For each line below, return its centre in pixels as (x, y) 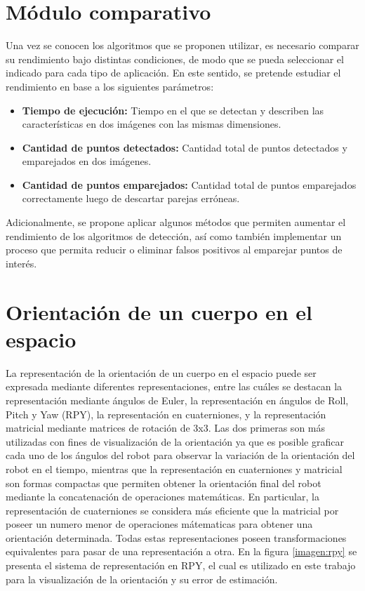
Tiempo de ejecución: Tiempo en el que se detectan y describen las (173, 110)
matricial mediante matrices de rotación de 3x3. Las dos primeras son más (166, 428)
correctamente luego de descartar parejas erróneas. (131, 198)
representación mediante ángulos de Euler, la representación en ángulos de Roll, (177, 400)
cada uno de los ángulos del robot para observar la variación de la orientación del (180, 455)
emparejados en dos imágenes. (87, 161)
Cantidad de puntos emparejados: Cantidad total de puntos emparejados (189, 184)
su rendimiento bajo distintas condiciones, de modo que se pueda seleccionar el (175, 59)
